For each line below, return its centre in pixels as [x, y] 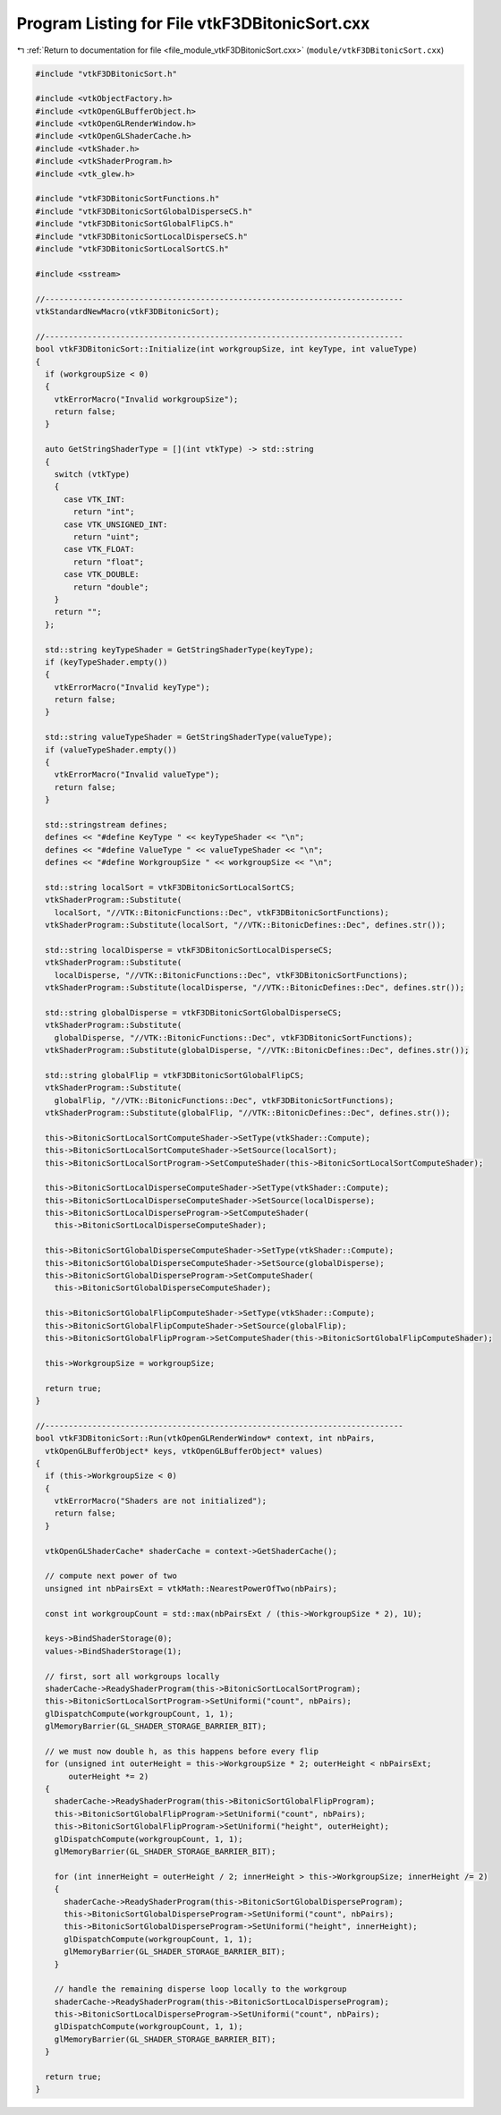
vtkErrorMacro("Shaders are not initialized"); [161, 1501]
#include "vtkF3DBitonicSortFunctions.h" [127, 199]
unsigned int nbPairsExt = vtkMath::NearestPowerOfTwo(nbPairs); [191, 1588]
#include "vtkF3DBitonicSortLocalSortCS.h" [132, 249]
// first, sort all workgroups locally [132, 1676]
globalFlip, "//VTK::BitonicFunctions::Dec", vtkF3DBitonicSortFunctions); [224, 1100]
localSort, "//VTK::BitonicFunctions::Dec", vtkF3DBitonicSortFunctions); [221, 912]
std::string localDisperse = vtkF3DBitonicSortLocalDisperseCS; [189, 950]
